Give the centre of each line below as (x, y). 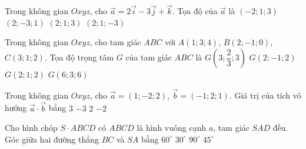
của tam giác (149, 57)
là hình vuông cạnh (172, 128)
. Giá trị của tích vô (265, 95)
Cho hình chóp (31, 128)
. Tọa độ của (195, 11)
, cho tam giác (115, 42)
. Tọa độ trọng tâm (79, 57)
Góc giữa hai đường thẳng (52, 139)
